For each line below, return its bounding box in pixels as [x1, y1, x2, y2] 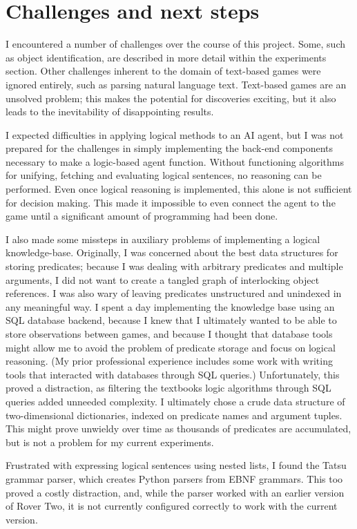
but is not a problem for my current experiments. [6, 434, 214, 449]
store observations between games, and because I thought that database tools [6, 327, 333, 340]
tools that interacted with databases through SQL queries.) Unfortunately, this [6, 367, 340, 381]
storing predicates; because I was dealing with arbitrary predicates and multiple [6, 259, 343, 273]
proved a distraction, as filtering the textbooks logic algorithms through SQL [6, 381, 331, 395]
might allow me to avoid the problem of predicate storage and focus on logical [6, 340, 336, 354]
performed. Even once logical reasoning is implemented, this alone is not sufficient [6, 182, 352, 196]
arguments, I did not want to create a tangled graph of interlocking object [6, 272, 320, 287]
